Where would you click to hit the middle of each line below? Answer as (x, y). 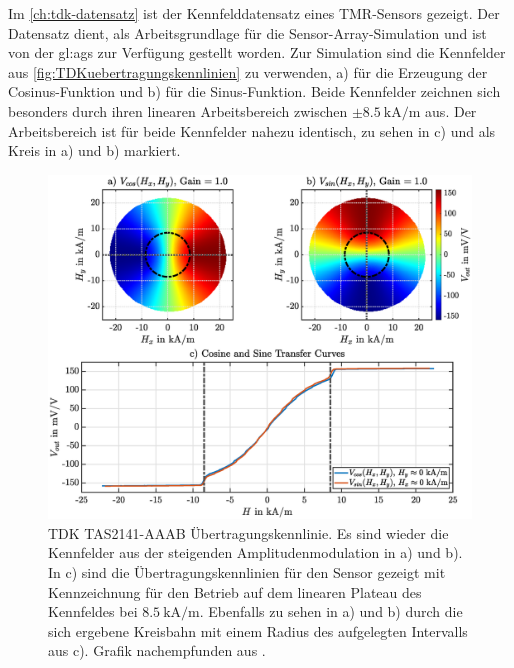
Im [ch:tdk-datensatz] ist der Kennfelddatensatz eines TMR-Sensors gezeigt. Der (254, 13)
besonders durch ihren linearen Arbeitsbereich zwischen (178, 110)
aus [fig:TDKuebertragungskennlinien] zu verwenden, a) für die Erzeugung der (248, 71)
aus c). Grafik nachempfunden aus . (157, 650)
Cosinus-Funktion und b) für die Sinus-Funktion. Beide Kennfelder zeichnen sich (254, 91)
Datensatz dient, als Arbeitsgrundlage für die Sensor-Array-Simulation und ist (247, 32)
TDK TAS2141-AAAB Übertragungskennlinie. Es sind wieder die (248, 532)
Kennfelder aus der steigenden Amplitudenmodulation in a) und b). (255, 552)
